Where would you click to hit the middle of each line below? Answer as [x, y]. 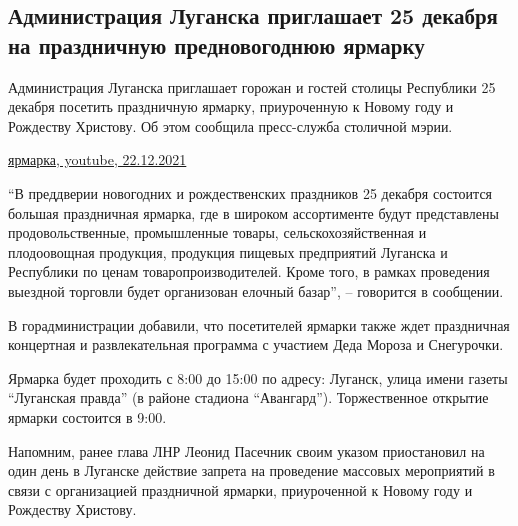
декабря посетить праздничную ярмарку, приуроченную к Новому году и [231, 106]
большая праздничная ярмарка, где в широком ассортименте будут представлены [253, 212]
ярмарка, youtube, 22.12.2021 [97, 159]
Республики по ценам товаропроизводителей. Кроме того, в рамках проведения [249, 271]
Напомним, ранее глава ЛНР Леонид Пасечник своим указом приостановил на [246, 450]
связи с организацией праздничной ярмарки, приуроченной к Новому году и [240, 489]
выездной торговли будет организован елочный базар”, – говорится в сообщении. [256, 290]
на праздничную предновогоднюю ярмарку [216, 44]
